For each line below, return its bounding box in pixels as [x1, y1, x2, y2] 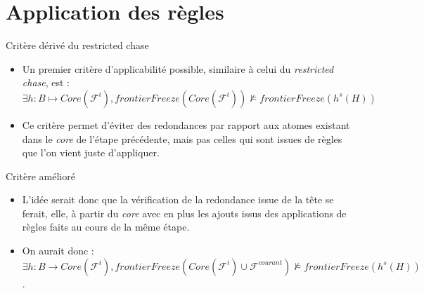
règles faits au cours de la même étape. [22, 219, 190, 234]
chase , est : [22, 75, 70, 90]
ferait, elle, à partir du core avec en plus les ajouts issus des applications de [22, 205, 347, 220]
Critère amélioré [6, 168, 75, 183]
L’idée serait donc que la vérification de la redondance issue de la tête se [22, 192, 334, 207]
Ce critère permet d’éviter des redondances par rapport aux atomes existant [22, 117, 350, 132]
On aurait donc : [22, 243, 94, 258]
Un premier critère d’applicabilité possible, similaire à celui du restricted [22, 61, 334, 76]
